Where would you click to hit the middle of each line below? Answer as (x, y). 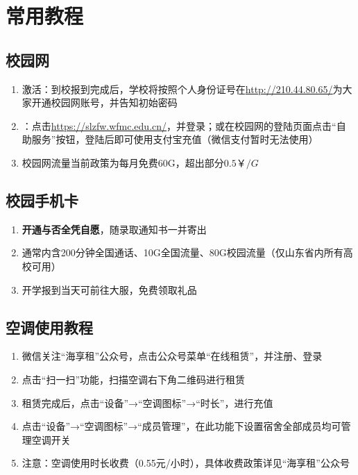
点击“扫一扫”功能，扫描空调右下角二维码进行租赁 (134, 379)
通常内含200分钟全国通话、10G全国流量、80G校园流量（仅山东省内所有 (182, 252)
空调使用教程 (49, 327)
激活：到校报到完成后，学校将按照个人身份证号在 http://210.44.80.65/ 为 (182, 89)
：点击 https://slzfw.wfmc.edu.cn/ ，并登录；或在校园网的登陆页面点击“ (179, 125)
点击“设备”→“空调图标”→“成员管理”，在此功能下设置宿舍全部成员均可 (181, 426)
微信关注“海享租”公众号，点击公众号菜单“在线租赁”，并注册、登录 (172, 356)
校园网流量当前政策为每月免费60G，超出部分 (123, 162)
